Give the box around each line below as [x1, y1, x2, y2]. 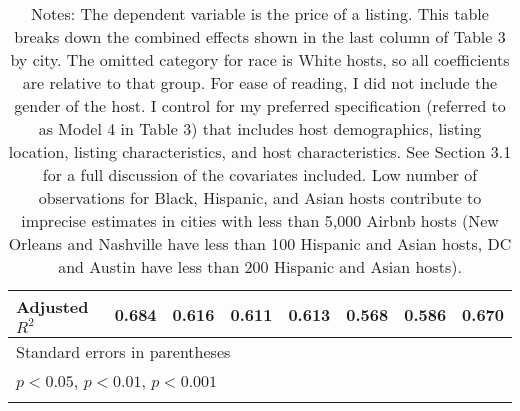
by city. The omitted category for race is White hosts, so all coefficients [10, 48, 510, 71]
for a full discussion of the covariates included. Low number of [42, 163, 478, 186]
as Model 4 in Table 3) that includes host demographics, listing [38, 117, 482, 140]
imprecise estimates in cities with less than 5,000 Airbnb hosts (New [21, 209, 499, 232]
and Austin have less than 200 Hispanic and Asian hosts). [58, 255, 462, 278]
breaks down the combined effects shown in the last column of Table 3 [14, 25, 506, 48]
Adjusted [16, 295, 89, 318]
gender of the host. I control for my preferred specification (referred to [14, 94, 506, 117]
